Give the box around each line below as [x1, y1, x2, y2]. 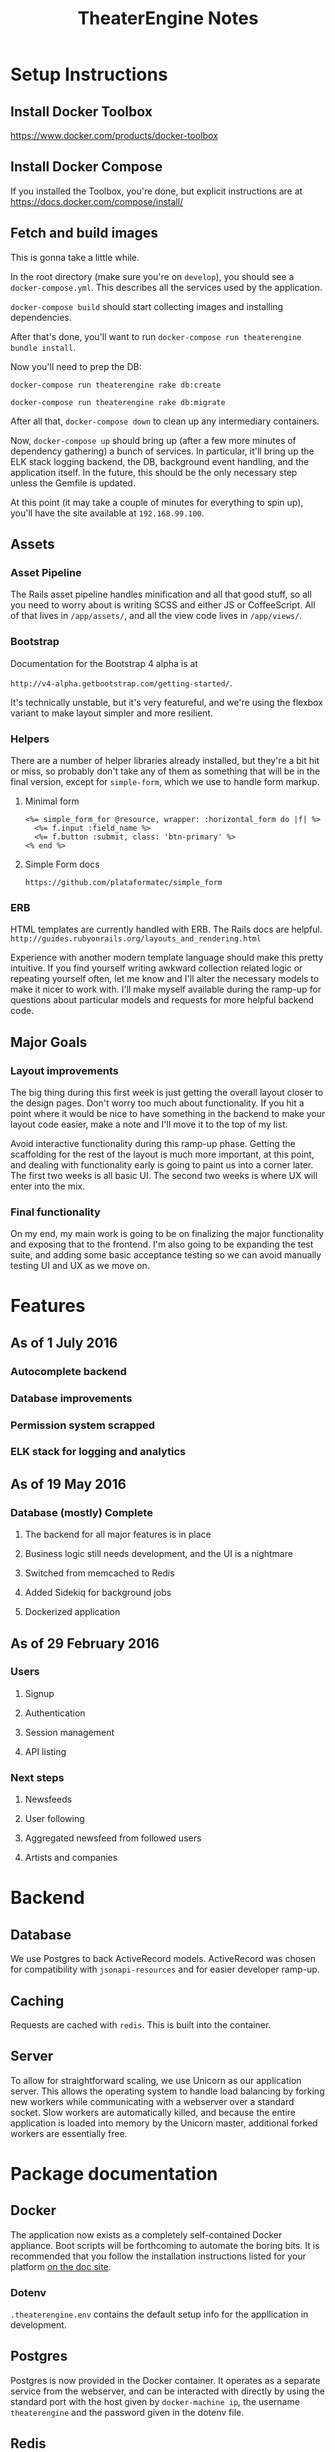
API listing [24, 1745, 67, 1757]
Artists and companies [24, 1852, 118, 1864]
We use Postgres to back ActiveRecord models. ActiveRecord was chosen [10, 1953, 316, 1965]
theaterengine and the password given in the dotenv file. [10, 2406, 245, 2418]
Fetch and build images [10, 225, 159, 242]
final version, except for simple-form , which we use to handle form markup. [10, 775, 320, 787]
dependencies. [10, 311, 72, 323]
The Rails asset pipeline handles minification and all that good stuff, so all [10, 588, 312, 601]
